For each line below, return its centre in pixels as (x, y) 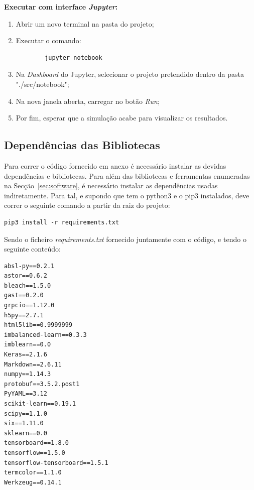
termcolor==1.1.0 (33, 473)
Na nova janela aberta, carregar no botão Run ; (88, 101)
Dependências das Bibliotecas (82, 145)
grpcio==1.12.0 (29, 305)
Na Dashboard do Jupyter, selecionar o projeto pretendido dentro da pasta (130, 74)
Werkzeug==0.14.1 (33, 482)
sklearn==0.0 (26, 433)
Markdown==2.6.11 (33, 364)
